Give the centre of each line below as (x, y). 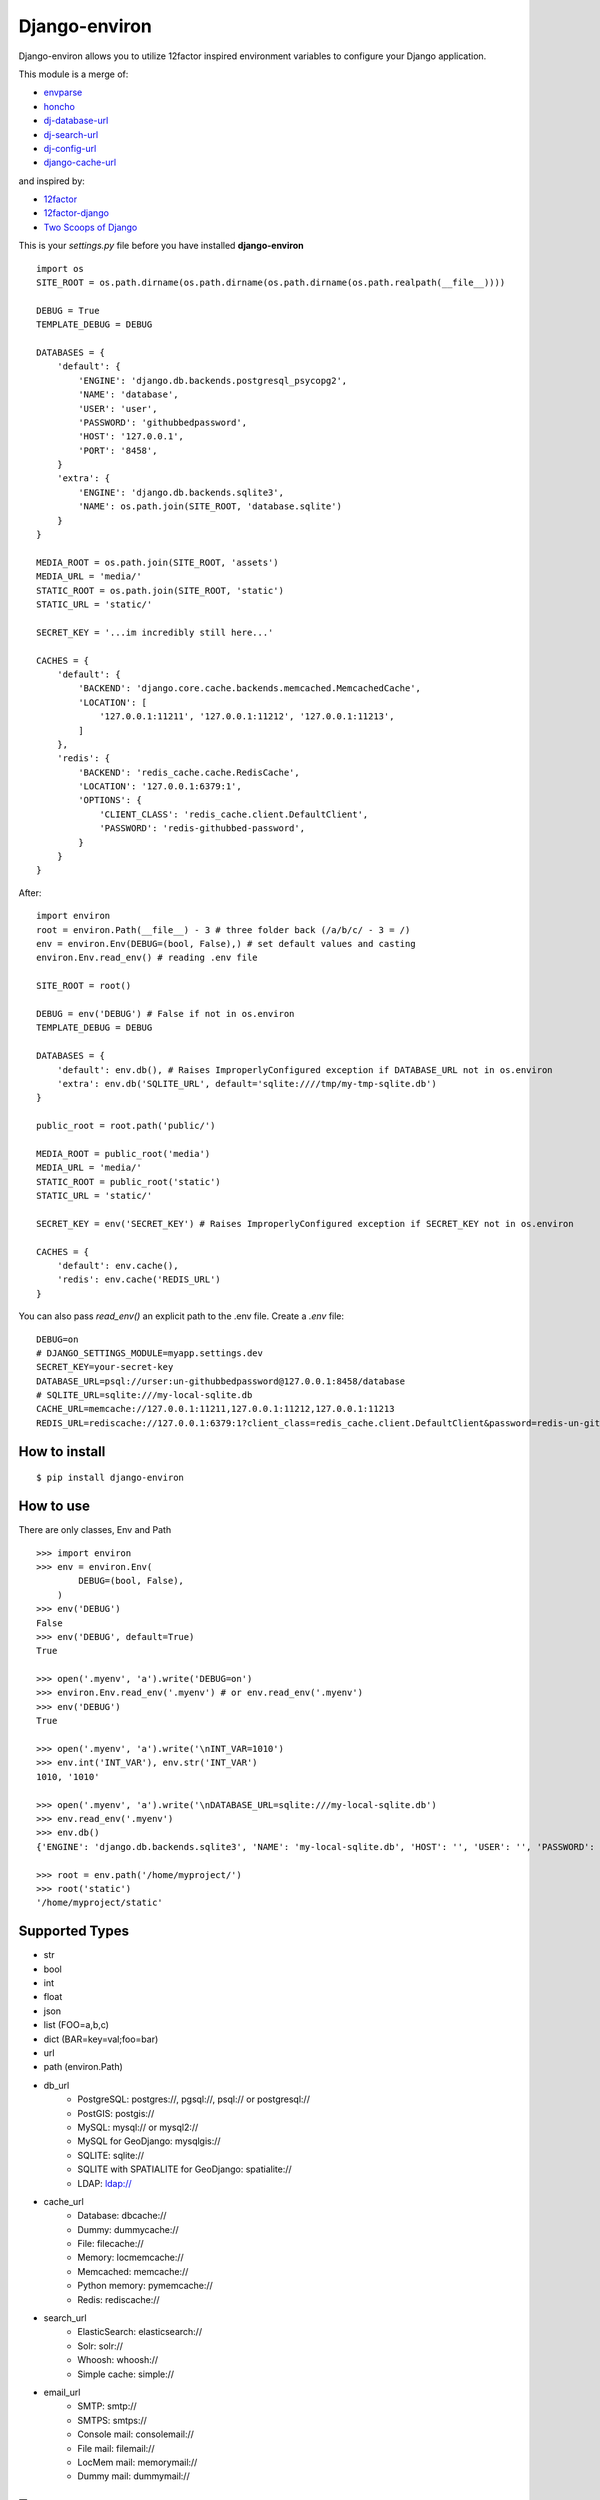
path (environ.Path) (83, 2067)
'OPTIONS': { (110, 800)
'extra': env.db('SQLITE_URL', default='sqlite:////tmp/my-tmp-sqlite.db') (246, 1083)
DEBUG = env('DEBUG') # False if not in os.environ (165, 1013)
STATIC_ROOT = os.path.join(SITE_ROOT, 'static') (160, 590)
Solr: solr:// (100, 2346)
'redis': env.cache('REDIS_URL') (139, 1279)
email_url (62, 2392)
